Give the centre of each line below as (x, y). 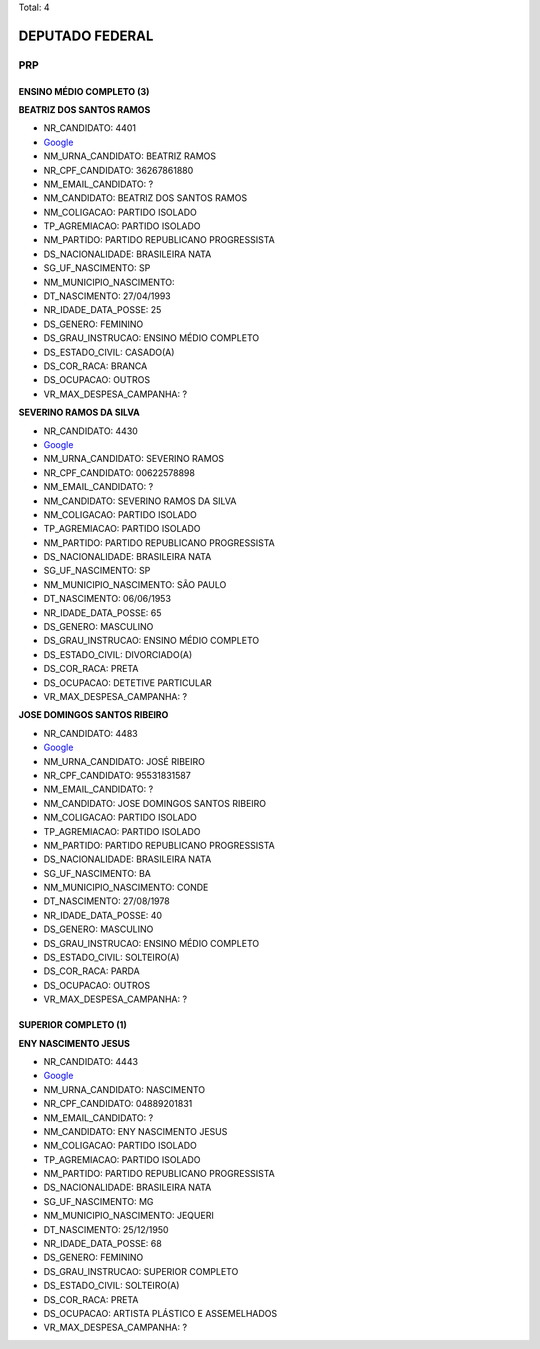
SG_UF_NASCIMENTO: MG (98, 1201)
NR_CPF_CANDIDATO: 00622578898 (119, 472)
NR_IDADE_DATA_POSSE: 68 (102, 1244)
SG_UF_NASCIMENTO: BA (97, 873)
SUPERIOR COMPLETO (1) (72, 1025)
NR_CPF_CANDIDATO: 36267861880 (118, 170)
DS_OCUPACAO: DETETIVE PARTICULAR (127, 682)
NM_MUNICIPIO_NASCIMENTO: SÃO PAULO (135, 584)
